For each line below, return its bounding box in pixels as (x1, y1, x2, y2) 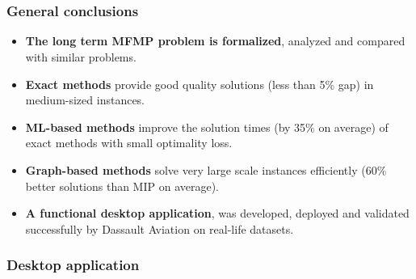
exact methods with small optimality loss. (25, 134, 233, 151)
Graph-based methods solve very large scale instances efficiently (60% (25, 162, 387, 179)
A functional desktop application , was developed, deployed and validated (25, 205, 410, 222)
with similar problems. (25, 49, 137, 66)
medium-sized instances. (25, 91, 145, 108)
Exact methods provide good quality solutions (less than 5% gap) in (25, 75, 374, 92)
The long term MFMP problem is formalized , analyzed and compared (25, 32, 405, 49)
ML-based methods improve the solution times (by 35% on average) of (25, 118, 389, 135)
